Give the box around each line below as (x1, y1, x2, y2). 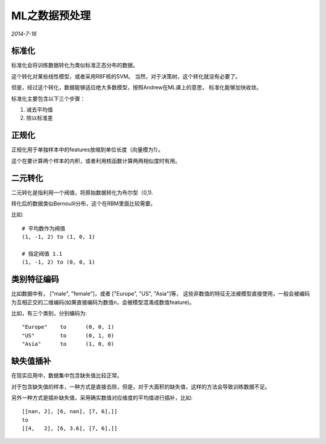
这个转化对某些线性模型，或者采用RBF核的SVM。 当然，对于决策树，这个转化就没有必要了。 (11, 72, 241, 80)
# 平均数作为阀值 (22, 225, 66, 232)
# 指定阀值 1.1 (22, 250, 63, 257)
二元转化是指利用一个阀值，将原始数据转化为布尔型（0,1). (11, 189, 154, 196)
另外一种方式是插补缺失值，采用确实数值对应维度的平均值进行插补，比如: (11, 394, 193, 401)
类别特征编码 (11, 274, 59, 285)
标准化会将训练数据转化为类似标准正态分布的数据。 (11, 62, 138, 69)
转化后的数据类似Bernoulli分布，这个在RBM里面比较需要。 (11, 200, 156, 207)
